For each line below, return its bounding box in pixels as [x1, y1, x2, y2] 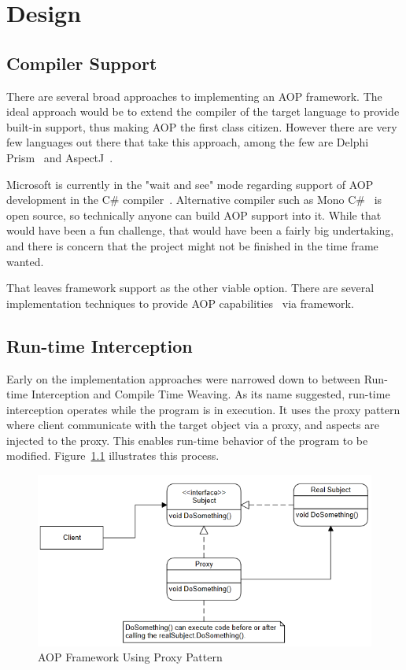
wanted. [6, 253, 44, 269]
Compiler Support [6, 50, 157, 75]
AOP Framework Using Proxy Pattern [38, 649, 223, 665]
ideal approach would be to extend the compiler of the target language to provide [6, 103, 400, 120]
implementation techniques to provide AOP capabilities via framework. [6, 294, 354, 311]
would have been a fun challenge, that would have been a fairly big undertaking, [6, 222, 394, 239]
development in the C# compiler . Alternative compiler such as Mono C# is [6, 191, 382, 208]
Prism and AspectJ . [6, 149, 113, 165]
